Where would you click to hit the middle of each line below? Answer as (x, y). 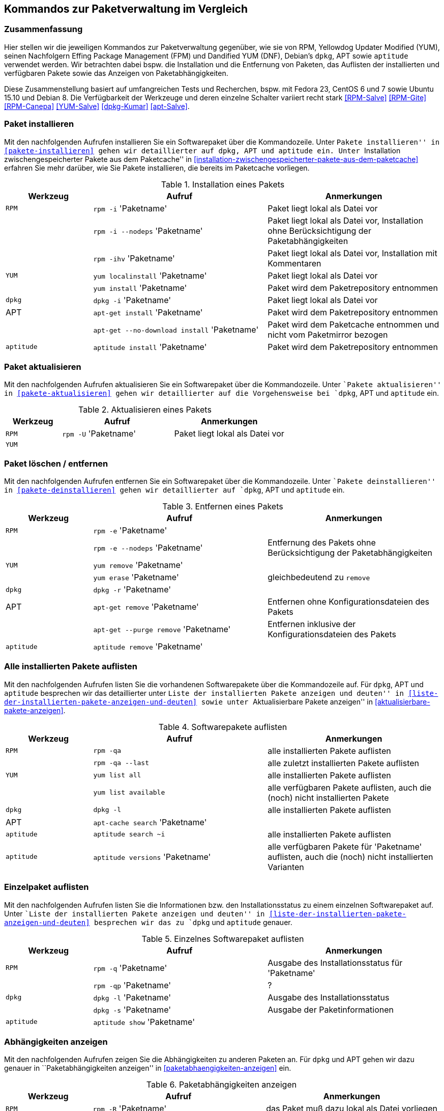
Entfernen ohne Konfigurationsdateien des (348, 602)
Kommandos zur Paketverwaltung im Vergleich (126, 9)
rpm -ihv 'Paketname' (134, 258)
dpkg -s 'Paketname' (132, 1009)
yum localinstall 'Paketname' (150, 275)
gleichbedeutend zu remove (319, 577)
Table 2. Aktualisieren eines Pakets (145, 410)
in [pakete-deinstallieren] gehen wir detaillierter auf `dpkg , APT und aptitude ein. (174, 490)
